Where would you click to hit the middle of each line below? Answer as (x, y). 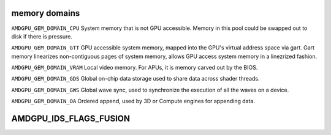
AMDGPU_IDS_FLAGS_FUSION (71, 119)
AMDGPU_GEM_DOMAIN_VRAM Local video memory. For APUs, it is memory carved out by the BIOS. (135, 68)
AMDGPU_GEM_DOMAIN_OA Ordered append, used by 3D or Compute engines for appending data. (133, 101)
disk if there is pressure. (42, 36)
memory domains (46, 13)
